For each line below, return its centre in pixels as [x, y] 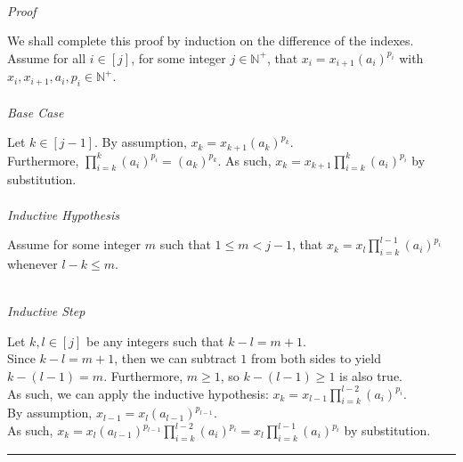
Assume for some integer [74, 244]
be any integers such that [155, 340]
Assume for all [47, 57]
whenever [32, 264]
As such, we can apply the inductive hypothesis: [138, 393]
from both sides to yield [316, 358]
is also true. [371, 376]
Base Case [36, 112]
